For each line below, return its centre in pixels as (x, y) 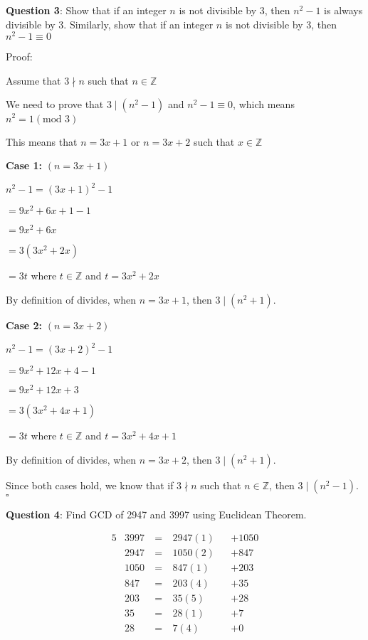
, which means (264, 104)
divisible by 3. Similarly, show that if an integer (110, 24)
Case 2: (24, 325)
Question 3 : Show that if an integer (86, 10)
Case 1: (24, 165)
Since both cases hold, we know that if (90, 485)
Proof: (19, 57)
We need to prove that (55, 104)
